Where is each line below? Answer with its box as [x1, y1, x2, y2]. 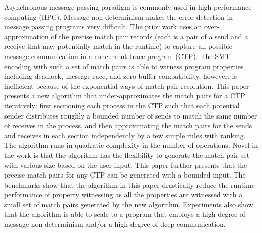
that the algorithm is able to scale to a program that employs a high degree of [4, 209, 246, 219]
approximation [4, 31, 49, 41]
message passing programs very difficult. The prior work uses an [4, 21, 202, 32]
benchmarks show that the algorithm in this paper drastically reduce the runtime [4, 179, 255, 190]
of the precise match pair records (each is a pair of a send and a [51, 31, 248, 41]
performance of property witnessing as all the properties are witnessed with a [4, 189, 243, 200]
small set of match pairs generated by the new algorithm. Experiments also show [4, 199, 253, 209]
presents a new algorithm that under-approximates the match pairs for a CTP [4, 90, 245, 101]
